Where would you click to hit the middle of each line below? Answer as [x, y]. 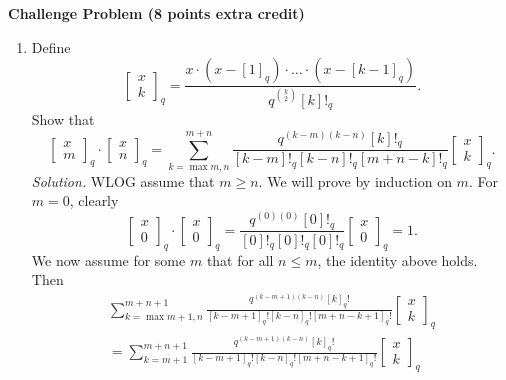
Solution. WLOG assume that [123, 180]
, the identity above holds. [397, 259]
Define [51, 46]
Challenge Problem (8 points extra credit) [156, 13]
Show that [63, 119]
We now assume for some [108, 259]
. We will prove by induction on [355, 180]
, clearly [94, 200]
